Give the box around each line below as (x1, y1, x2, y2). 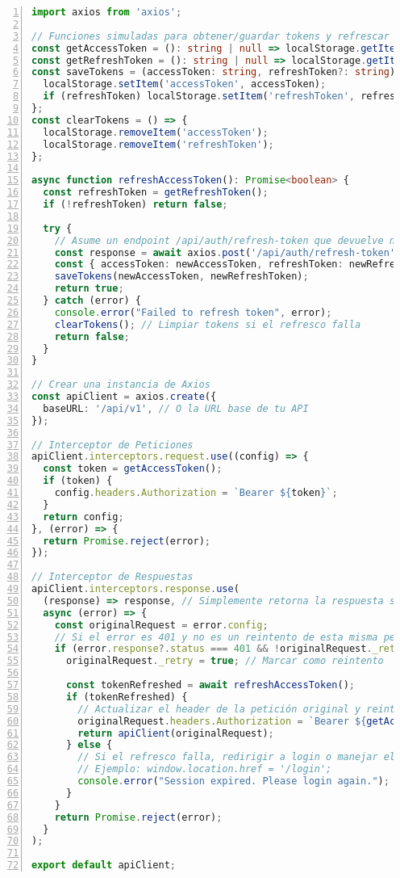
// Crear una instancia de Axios (31, 379, 210, 391)
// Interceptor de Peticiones (31, 439, 194, 451)
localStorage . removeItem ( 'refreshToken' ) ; (43, 138, 274, 150)
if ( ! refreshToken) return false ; (43, 199, 228, 210)
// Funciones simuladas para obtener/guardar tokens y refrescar (31, 30, 390, 42)
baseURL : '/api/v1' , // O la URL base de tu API (43, 402, 309, 414)
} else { (65, 739, 113, 751)
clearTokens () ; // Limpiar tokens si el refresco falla (54, 318, 361, 330)
